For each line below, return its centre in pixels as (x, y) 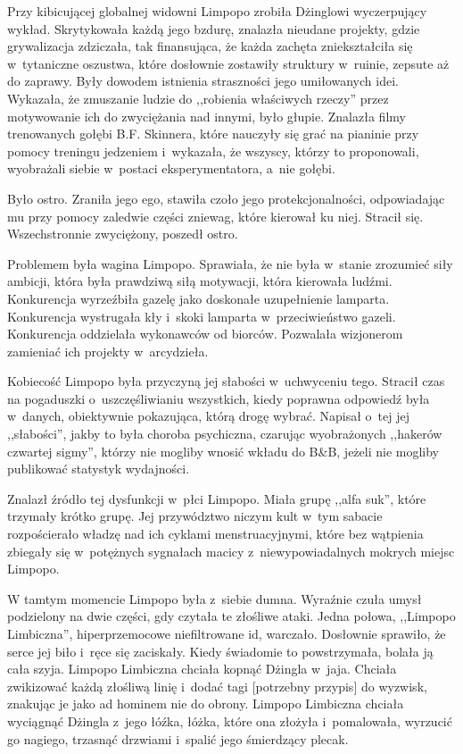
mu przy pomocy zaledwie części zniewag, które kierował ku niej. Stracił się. (215, 216)
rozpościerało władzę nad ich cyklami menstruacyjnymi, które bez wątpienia (215, 534)
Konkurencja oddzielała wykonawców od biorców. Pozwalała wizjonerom (205, 334)
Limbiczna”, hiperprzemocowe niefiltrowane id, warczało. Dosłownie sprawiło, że (227, 633)
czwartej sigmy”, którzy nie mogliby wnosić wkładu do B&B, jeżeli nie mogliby (223, 451)
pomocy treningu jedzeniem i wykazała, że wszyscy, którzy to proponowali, (213, 151)
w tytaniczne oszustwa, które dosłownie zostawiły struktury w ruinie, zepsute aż (228, 63)
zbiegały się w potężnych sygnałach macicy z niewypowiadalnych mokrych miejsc (231, 551)
